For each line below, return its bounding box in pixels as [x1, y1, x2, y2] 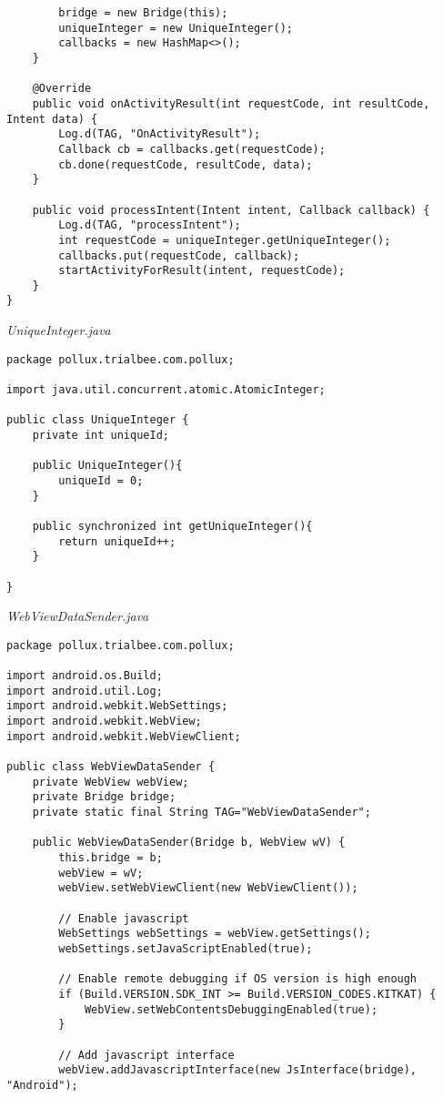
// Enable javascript [58, 911, 189, 925]
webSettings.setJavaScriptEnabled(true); [58, 941, 313, 955]
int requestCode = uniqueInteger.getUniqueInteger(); [58, 233, 391, 247]
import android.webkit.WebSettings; [6, 699, 228, 713]
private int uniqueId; [32, 429, 169, 442]
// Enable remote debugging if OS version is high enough [58, 972, 418, 986]
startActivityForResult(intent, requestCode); [58, 264, 346, 278]
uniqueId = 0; [58, 473, 144, 487]
